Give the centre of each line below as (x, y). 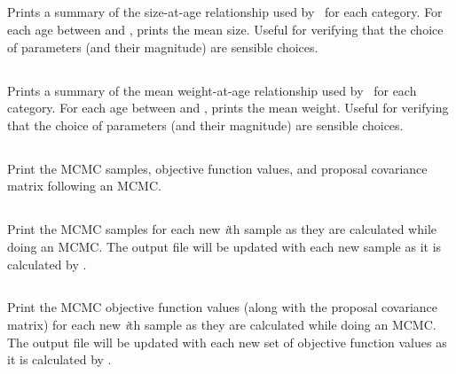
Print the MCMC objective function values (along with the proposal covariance (223, 307)
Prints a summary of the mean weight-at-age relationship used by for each (212, 90)
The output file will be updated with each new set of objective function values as (227, 342)
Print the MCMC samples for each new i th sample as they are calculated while (222, 229)
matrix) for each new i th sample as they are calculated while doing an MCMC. (222, 325)
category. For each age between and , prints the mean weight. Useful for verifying (228, 108)
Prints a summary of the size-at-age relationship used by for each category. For (225, 12)
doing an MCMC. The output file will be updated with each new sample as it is (224, 246)
